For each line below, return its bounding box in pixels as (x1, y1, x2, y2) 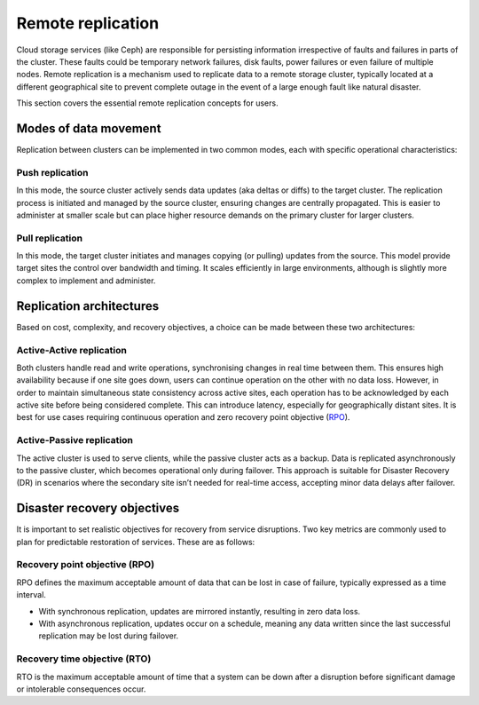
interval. (16, 590, 46, 600)
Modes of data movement (16, 121, 161, 136)
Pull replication (16, 232, 83, 244)
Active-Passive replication (16, 434, 133, 447)
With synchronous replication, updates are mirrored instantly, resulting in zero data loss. (38, 606, 361, 616)
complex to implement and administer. (16, 275, 156, 286)
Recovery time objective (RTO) (16, 653, 152, 665)
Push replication (16, 166, 89, 178)
